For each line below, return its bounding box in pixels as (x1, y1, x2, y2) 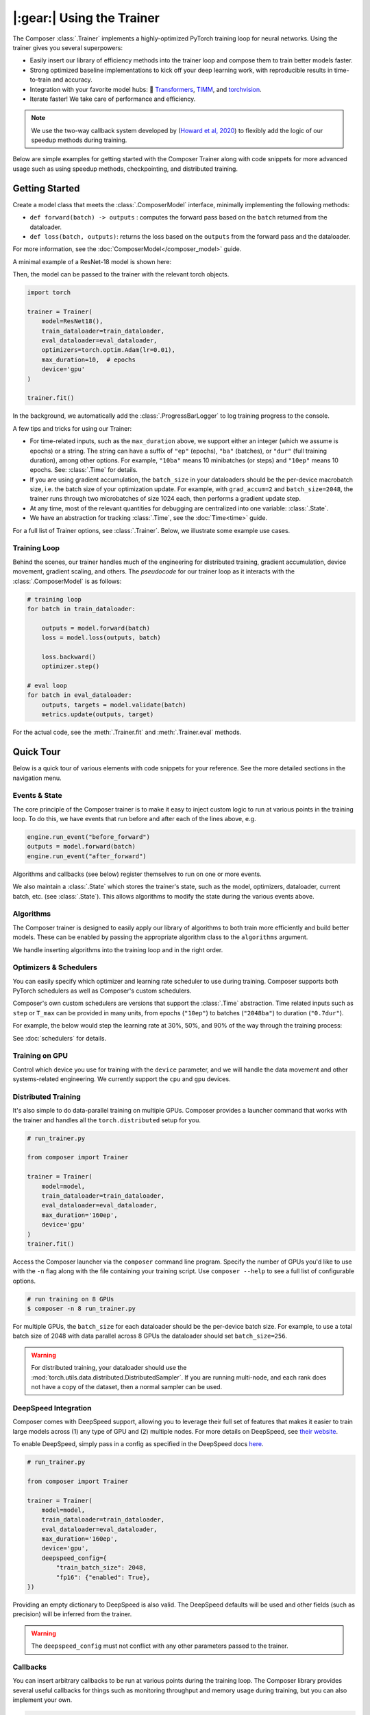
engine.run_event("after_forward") (27, 852, 147, 860)
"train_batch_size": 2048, (56, 1564, 147, 1572)
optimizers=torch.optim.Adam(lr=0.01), (41, 346, 176, 354)
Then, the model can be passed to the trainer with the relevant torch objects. (12, 270, 230, 279)
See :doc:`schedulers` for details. (12, 1034, 106, 1042)
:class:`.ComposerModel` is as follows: (12, 577, 122, 585)
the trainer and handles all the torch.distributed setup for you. (12, 1115, 201, 1124)
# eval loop (27, 682, 68, 689)
